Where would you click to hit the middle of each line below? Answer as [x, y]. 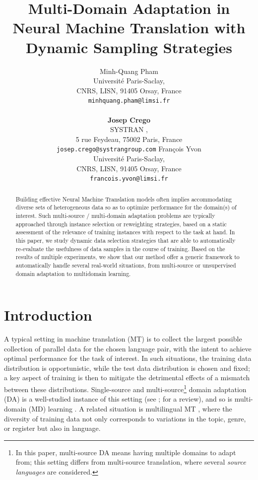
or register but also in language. [52, 428]
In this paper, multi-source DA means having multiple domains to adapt [126, 452]
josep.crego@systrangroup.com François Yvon [129, 149]
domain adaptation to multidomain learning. [73, 273]
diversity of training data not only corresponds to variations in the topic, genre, [125, 418]
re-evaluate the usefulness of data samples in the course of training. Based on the [120, 248]
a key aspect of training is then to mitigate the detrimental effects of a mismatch [127, 377]
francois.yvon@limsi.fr [129, 179]
